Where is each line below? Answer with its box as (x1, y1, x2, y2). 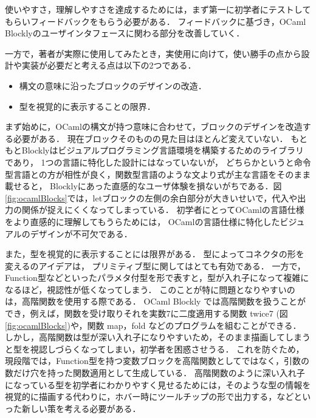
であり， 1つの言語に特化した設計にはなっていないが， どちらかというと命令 (5, 155, 311, 168)
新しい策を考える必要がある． (21, 402, 141, 414)
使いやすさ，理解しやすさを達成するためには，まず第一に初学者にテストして (5, 3, 311, 15)
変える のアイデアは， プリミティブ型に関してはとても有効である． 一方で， (5, 259, 306, 272)
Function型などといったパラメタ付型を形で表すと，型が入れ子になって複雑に (5, 271, 309, 284)
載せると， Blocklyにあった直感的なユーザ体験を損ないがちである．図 (5, 180, 282, 192)
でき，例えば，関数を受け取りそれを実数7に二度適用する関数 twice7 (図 (5, 307, 288, 320)
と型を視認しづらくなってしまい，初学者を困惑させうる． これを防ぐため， (5, 342, 304, 355)
